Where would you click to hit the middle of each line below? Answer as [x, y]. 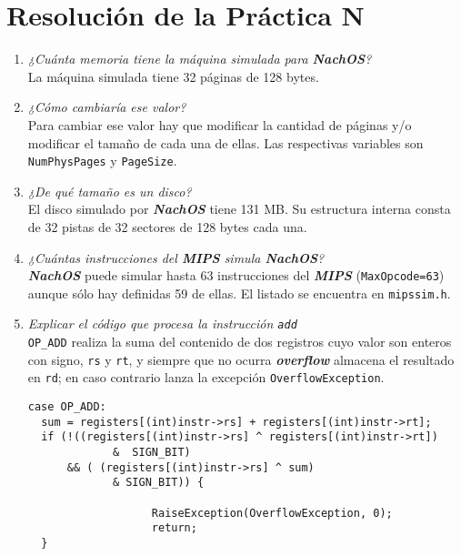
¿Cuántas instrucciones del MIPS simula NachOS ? [176, 257]
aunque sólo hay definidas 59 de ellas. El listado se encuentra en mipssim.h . [239, 293]
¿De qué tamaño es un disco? [110, 191]
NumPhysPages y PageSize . [102, 161]
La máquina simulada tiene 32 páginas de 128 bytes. [173, 76]
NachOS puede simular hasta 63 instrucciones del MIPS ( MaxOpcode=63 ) [236, 275]
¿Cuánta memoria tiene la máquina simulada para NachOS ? [200, 59]
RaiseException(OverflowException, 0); [272, 513]
